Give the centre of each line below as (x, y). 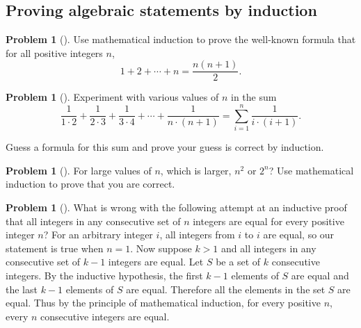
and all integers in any (269, 248)
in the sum (254, 97)
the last (22, 289)
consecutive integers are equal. (105, 316)
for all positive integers (54, 52)
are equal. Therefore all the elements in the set (226, 289)
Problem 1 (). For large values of (79, 170)
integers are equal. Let (156, 262)
